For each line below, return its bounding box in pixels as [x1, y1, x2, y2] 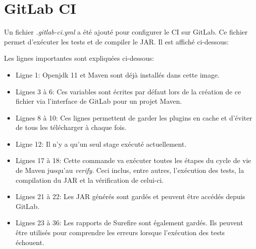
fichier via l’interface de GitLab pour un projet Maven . [15, 96, 182, 106]
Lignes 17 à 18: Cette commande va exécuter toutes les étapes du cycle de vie [15, 155, 252, 166]
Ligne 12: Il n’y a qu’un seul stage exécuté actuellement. [15, 138, 187, 149]
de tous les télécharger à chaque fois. [15, 122, 127, 132]
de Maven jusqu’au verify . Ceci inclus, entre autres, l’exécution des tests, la [15, 165, 244, 175]
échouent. [15, 237, 45, 247]
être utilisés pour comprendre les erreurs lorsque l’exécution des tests [15, 227, 225, 238]
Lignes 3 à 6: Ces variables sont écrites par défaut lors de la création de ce [15, 86, 241, 96]
